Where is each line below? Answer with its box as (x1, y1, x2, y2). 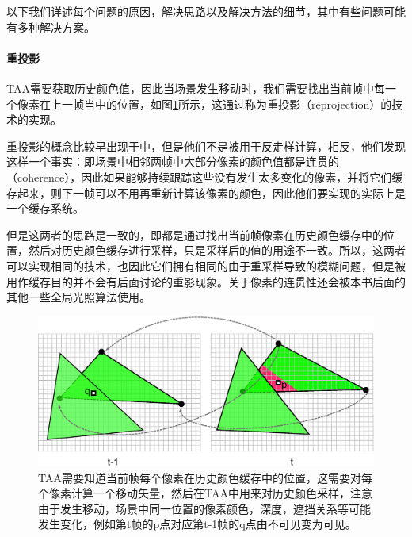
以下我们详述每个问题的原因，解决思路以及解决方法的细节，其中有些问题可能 (6, 3, 406, 19)
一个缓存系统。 (6, 200, 84, 217)
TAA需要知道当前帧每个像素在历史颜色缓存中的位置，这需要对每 (38, 469, 372, 485)
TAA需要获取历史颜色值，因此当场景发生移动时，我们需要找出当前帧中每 (6, 79, 385, 96)
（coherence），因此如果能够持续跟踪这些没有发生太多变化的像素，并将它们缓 (6, 168, 403, 185)
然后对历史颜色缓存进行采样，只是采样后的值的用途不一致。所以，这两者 (28, 242, 406, 259)
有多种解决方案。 (6, 18, 95, 35)
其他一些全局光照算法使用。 (6, 289, 151, 305)
